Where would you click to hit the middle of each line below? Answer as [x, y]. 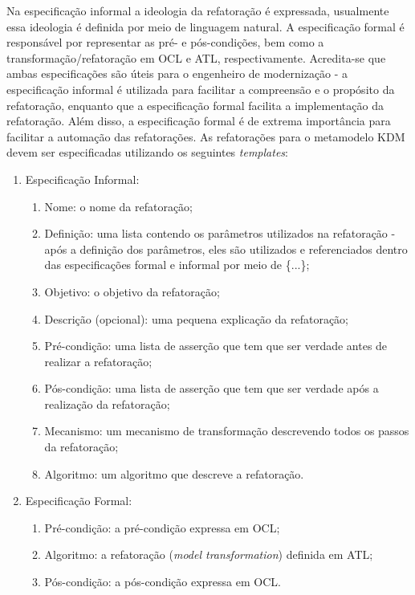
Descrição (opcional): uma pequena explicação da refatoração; [196, 318]
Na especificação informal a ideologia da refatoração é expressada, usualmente [198, 10]
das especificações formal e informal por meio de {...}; [177, 265]
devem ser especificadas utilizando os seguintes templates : [147, 152]
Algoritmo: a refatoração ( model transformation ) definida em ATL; [209, 554]
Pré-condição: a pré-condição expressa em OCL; [162, 527]
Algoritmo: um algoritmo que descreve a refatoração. [174, 473]
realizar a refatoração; [98, 361]
